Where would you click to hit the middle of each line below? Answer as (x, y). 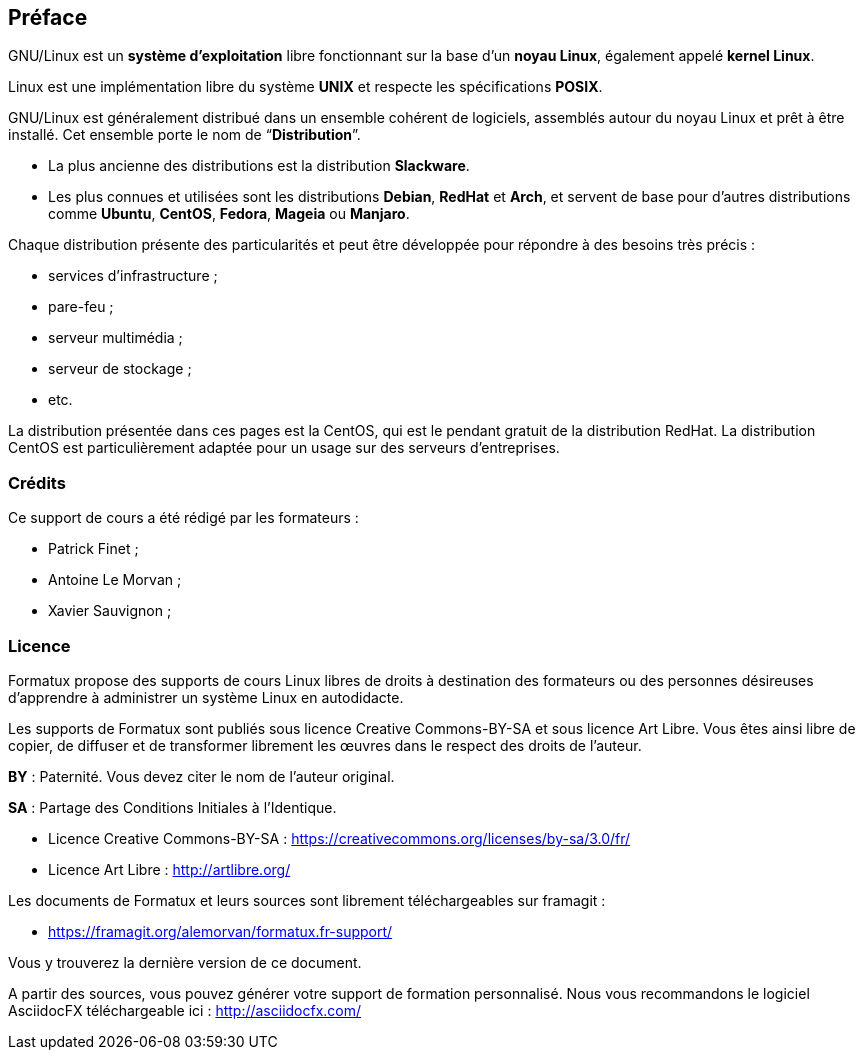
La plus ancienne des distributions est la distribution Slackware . (259, 166)
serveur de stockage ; (120, 369)
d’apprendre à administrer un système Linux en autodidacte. (206, 697)
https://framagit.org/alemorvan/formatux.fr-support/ (220, 931)
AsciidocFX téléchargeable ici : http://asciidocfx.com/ (185, 1010)
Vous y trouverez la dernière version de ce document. (185, 962)
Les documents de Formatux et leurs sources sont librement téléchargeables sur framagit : (307, 900)
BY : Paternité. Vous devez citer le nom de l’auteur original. (201, 776)
